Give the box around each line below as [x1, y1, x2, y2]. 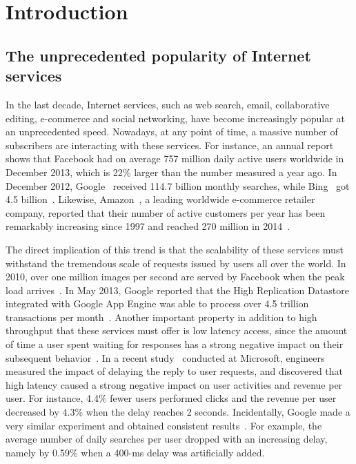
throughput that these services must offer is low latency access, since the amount [6, 323, 348, 338]
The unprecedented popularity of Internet [6, 44, 311, 66]
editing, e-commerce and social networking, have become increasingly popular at [6, 110, 345, 125]
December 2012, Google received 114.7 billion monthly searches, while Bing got [6, 178, 350, 193]
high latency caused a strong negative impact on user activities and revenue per [6, 377, 343, 391]
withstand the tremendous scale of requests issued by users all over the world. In [6, 255, 346, 270]
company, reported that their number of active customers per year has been [6, 205, 326, 220]
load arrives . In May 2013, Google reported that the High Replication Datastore [6, 282, 349, 297]
